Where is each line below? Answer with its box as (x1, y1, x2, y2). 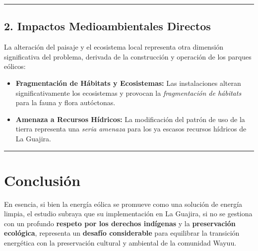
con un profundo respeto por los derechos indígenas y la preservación (4, 218, 236, 228)
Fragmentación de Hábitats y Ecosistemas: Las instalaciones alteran (15, 77, 241, 88)
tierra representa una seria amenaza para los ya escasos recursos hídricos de (15, 124, 247, 134)
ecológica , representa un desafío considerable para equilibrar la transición (4, 228, 240, 238)
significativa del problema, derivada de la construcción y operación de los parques (4, 51, 252, 62)
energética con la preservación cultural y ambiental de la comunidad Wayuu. (4, 238, 237, 248)
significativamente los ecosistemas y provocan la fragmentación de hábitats (15, 87, 242, 98)
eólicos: (4, 61, 26, 71)
